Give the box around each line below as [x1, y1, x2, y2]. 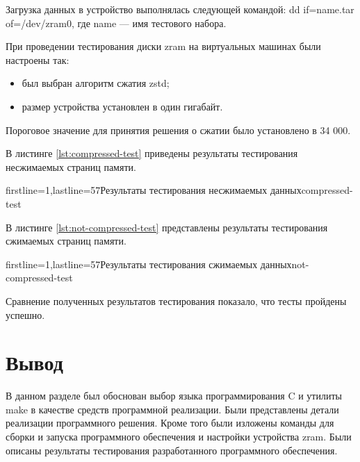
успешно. [6, 307, 45, 322]
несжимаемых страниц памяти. [6, 159, 136, 174]
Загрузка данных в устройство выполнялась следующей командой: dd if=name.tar [6, 2, 354, 16]
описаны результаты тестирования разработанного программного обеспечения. [6, 443, 338, 457]
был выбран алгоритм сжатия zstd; [22, 76, 170, 90]
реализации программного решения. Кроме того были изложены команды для [6, 415, 334, 430]
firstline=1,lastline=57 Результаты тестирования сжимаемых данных [6, 256, 292, 271]
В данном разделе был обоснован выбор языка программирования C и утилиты [6, 388, 342, 403]
